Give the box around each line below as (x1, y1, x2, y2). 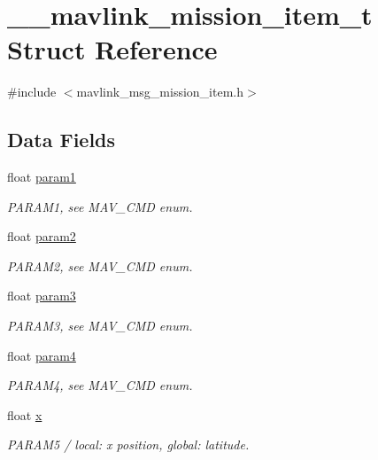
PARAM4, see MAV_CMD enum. (7, 376, 193, 394)
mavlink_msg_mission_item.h (76, 82, 244, 101)
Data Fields (7, 126, 116, 153)
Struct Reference (7, 31, 218, 67)
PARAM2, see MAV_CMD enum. (7, 256, 193, 275)
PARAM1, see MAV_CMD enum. (7, 197, 193, 215)
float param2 (7, 227, 76, 246)
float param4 (7, 346, 76, 364)
